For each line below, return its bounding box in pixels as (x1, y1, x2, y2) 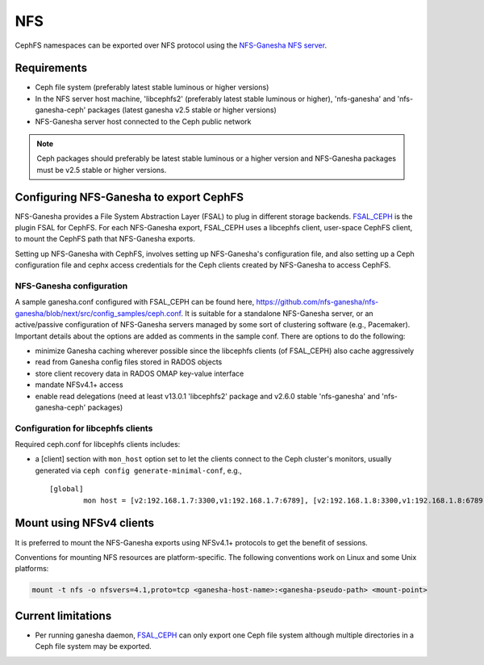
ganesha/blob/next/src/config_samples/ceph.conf (15, 308, 181, 318)
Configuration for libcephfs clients (15, 423, 153, 434)
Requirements (15, 61, 88, 75)
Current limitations (15, 608, 112, 622)
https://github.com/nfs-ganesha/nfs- (256, 297, 379, 307)
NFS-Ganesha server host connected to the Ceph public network (35, 116, 252, 126)
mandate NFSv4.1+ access (35, 380, 124, 389)
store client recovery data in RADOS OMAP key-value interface (35, 368, 244, 378)
